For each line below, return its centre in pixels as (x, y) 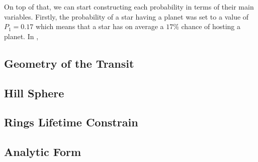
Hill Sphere (34, 93)
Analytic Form (43, 152)
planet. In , (21, 36)
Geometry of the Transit (69, 63)
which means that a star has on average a (100, 26)
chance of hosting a (211, 26)
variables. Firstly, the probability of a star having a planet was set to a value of (126, 16)
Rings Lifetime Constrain (71, 122)
